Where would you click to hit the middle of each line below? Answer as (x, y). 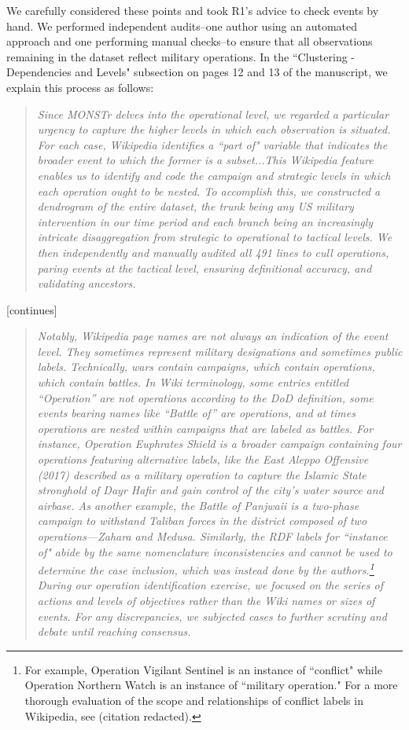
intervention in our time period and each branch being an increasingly (205, 221)
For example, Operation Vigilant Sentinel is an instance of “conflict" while (203, 669)
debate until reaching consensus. (114, 631)
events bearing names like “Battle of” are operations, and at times (196, 413)
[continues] (32, 309)
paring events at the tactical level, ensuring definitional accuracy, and (204, 268)
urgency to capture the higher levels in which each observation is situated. (214, 129)
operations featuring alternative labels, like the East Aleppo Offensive (203, 459)
